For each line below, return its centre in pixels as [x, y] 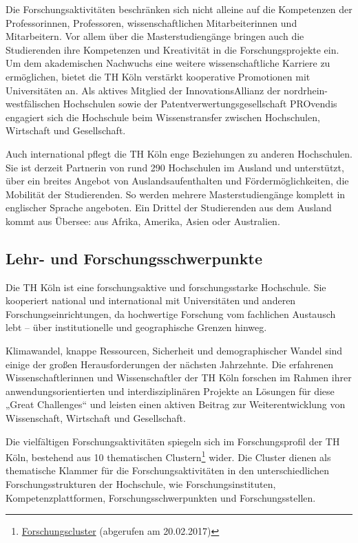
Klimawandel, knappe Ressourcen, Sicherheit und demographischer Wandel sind [174, 351]
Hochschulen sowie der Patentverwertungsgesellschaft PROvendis [200, 104]
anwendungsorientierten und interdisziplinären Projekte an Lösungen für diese [170, 391]
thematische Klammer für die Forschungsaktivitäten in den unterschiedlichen [168, 470]
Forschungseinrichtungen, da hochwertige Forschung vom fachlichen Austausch [171, 313]
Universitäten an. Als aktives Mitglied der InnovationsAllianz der [143, 90]
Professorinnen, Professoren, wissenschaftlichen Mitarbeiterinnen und [151, 22]
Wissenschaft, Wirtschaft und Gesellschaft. [96, 418]
